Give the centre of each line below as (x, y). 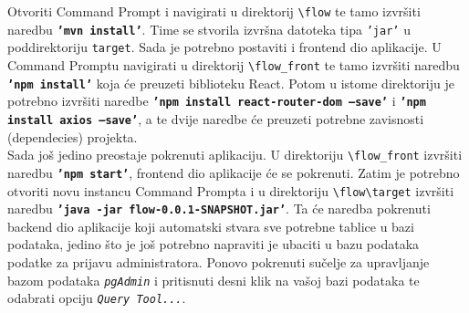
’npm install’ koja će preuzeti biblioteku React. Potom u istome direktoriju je (231, 83)
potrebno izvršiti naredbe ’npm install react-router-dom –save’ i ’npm (217, 101)
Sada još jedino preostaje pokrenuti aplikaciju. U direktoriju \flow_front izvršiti (235, 155)
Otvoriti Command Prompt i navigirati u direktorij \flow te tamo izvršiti (214, 11)
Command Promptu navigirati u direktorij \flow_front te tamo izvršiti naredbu (234, 64)
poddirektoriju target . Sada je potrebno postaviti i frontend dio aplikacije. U (224, 47)
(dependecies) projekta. (73, 136)
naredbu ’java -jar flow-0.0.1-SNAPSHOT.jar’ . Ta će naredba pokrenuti (219, 209)
